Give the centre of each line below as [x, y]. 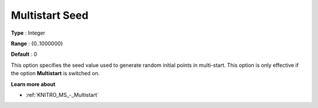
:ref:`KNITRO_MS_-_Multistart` [62, 95]
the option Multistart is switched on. [55, 73]
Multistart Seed [49, 15]
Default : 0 [24, 54]
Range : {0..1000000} [37, 43]
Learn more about [33, 84]
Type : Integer [28, 33]
